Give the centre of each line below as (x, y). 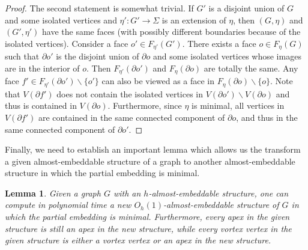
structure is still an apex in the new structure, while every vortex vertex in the (148, 228)
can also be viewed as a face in (158, 81)
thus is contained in (41, 105)
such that (22, 56)
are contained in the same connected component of (131, 117)
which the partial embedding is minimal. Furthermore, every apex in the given (147, 217)
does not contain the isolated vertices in (130, 93)
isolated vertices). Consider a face (67, 43)
